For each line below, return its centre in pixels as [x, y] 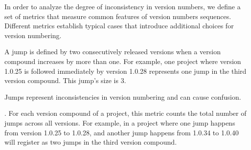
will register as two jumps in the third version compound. [91, 142]
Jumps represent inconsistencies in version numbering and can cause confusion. [123, 96]
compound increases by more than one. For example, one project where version [123, 61]
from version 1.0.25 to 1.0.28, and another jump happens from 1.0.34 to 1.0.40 [122, 132]
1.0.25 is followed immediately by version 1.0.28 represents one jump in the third [125, 71]
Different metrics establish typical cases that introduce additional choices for [119, 26]
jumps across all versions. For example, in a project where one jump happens [120, 122]
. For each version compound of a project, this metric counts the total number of [125, 113]
